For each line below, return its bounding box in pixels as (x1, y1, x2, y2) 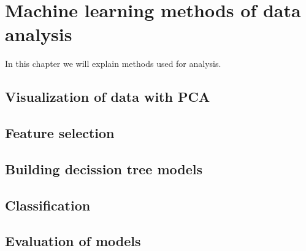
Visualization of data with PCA (5, 87, 210, 106)
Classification (5, 195, 91, 214)
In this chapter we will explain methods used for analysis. (5, 57, 221, 70)
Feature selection (5, 123, 115, 142)
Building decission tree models (5, 159, 202, 178)
